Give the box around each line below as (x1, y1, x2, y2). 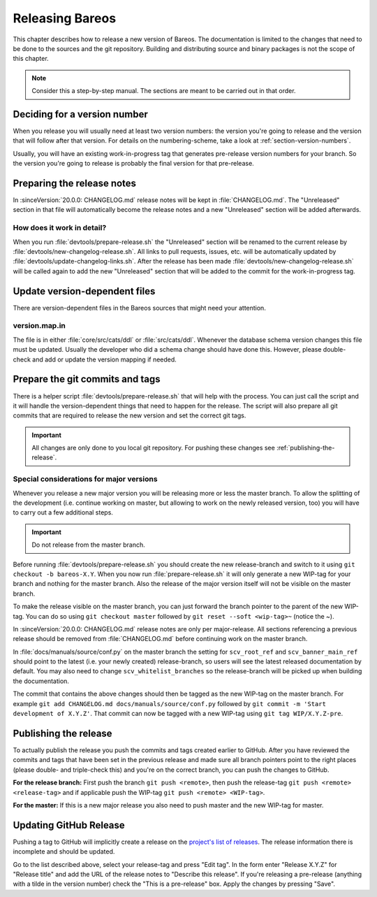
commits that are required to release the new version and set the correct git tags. (13, 411, 246, 419)
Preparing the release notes (13, 178, 136, 189)
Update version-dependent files (13, 285, 156, 297)
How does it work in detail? (13, 223, 107, 233)
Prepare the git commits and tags (13, 373, 161, 385)
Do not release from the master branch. (31, 540, 146, 549)
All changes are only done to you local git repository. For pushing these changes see (31, 444, 275, 452)
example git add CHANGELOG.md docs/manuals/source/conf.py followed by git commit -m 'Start (13, 699, 326, 708)
